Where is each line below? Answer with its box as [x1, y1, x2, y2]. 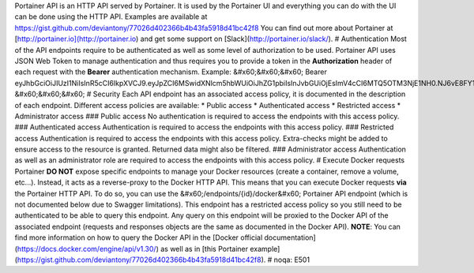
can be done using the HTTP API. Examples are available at [14, 12, 208, 21]
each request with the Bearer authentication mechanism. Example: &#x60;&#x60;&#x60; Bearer [14, 67, 327, 77]
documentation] [264, 233, 316, 242]
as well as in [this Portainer [160, 244, 249, 253]
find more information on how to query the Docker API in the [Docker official [14, 233, 263, 242]
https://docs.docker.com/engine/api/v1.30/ [17, 244, 157, 253]
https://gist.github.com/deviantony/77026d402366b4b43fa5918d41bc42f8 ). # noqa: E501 [17, 255, 310, 264]
